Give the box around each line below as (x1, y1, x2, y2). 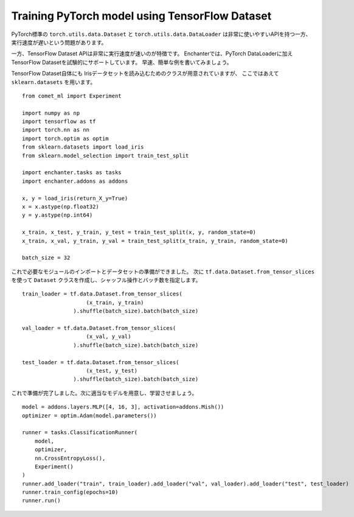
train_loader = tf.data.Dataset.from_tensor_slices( (22, 290, 182, 298)
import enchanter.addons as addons (22, 177, 128, 185)
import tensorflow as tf (22, 118, 96, 125)
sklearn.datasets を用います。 (11, 78, 96, 85)
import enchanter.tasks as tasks (22, 169, 122, 176)
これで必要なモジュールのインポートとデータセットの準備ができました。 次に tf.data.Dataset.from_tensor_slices (11, 268, 315, 275)
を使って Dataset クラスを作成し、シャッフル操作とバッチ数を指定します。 (11, 276, 201, 284)
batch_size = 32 (22, 255, 71, 261)
